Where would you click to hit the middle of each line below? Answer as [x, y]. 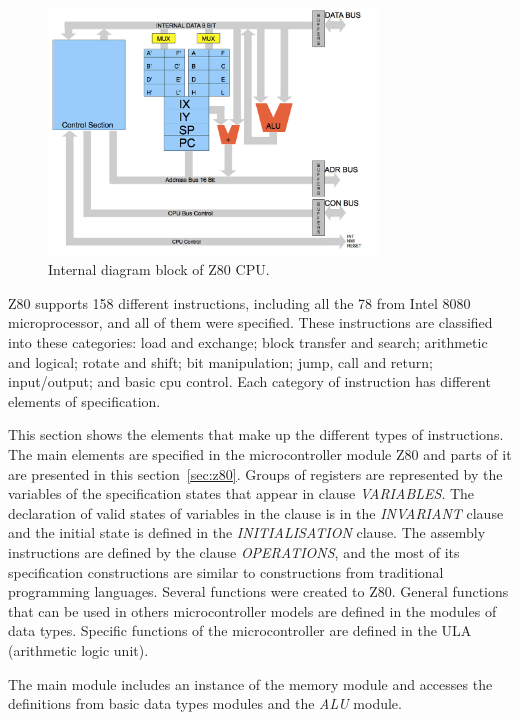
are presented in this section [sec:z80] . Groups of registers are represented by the [255, 473]
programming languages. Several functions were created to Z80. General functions [258, 591]
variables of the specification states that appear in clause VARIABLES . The [241, 493]
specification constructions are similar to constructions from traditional [226, 571]
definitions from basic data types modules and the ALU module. [205, 703]
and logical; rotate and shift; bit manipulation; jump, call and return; [220, 361]
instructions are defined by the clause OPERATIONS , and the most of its [234, 552]
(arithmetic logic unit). [78, 649]
